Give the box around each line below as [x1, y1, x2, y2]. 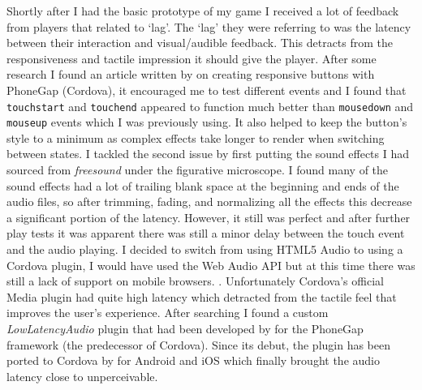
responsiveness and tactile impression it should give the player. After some [6, 49, 377, 66]
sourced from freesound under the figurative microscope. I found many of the [6, 161, 389, 178]
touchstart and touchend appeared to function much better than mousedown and [6, 97, 414, 114]
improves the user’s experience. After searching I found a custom [6, 304, 329, 321]
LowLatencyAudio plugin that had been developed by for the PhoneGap [6, 320, 364, 336]
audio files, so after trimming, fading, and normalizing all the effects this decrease [6, 193, 412, 210]
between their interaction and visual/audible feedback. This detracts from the [6, 34, 394, 51]
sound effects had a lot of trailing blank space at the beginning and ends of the [6, 177, 399, 194]
